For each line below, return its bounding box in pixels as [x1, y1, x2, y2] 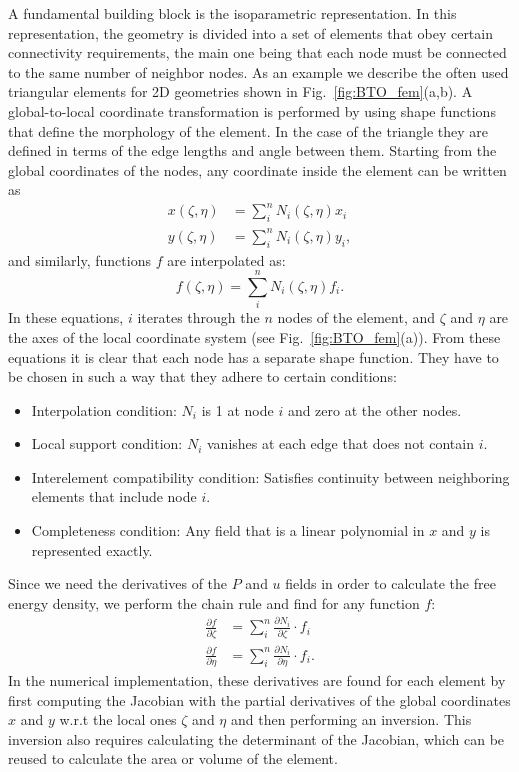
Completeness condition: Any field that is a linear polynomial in [31, 520, 425, 541]
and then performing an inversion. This [230, 709, 472, 730]
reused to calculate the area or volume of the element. [8, 748, 338, 769]
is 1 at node [201, 399, 274, 420]
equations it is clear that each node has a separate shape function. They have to [8, 346, 499, 367]
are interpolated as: [167, 249, 286, 270]
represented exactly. [31, 539, 153, 560]
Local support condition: [31, 433, 183, 454]
